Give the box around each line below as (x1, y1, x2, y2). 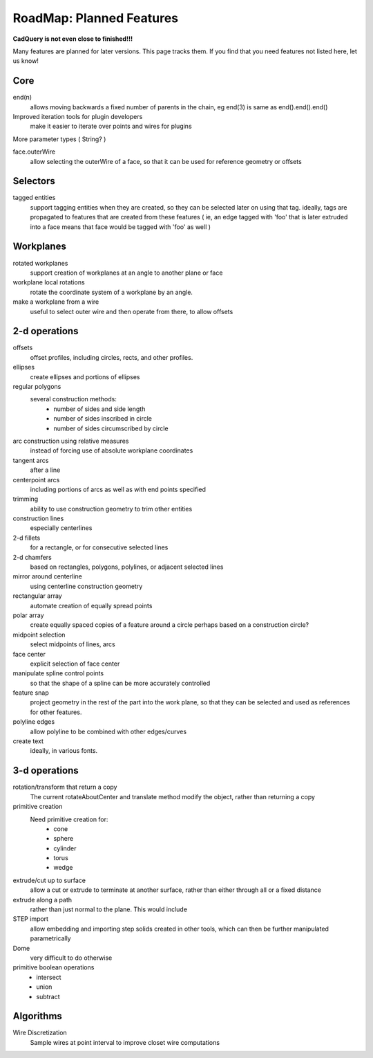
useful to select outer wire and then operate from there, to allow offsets (30, 307, 233, 316)
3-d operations (12, 765, 79, 776)
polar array (12, 611, 44, 619)
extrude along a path (12, 895, 73, 904)
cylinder (53, 844, 77, 852)
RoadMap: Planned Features (12, 10, 179, 26)
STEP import (12, 915, 48, 923)
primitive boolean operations (12, 963, 95, 972)
